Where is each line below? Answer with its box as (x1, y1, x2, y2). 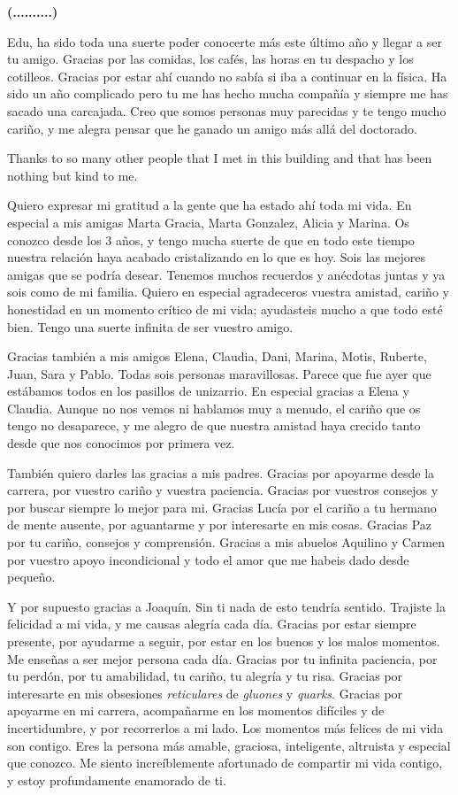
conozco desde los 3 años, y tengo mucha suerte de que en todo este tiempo (7, 230, 415, 249)
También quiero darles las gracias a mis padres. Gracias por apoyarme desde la (7, 463, 435, 482)
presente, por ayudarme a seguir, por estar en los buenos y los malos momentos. (7, 632, 440, 650)
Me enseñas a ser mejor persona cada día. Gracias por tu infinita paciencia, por (7, 649, 438, 668)
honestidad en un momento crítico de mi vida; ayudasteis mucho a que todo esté (7, 299, 443, 318)
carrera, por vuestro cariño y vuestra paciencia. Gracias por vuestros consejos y (7, 481, 439, 499)
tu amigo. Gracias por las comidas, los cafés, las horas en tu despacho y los (7, 50, 414, 68)
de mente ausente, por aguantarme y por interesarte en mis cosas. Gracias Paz (7, 515, 432, 534)
